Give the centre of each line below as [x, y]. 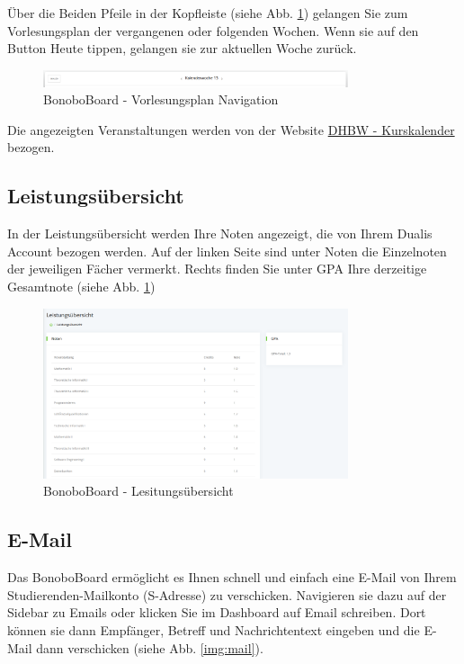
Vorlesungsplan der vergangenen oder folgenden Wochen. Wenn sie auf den [213, 30]
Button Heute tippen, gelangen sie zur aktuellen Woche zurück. [182, 48]
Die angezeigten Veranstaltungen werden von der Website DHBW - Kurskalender [231, 129]
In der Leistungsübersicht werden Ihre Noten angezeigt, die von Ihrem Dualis [220, 233]
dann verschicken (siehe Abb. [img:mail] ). [150, 647]
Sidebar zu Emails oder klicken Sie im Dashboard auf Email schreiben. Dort [217, 612]
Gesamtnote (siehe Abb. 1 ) [81, 287]
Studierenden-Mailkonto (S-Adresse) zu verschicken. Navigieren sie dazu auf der [227, 594]
